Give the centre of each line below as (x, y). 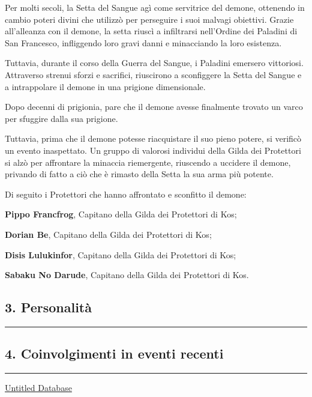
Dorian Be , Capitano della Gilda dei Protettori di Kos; (108, 234)
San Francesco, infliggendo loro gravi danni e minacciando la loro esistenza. (143, 42)
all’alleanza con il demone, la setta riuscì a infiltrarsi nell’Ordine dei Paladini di (151, 31)
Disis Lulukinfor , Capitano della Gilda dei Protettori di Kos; (121, 254)
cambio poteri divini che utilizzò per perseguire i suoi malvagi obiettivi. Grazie (149, 19)
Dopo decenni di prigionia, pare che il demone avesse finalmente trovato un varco (154, 107)
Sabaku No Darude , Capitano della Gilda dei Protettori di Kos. (127, 275)
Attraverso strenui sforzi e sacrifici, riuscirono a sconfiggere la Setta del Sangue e (153, 74)
